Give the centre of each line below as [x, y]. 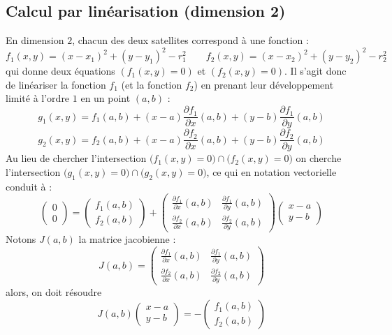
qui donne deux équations [60, 71]
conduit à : [29, 186]
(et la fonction [152, 84]
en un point [106, 98]
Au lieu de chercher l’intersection [76, 158]
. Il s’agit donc [315, 71]
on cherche [319, 158]
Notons [21, 239]
